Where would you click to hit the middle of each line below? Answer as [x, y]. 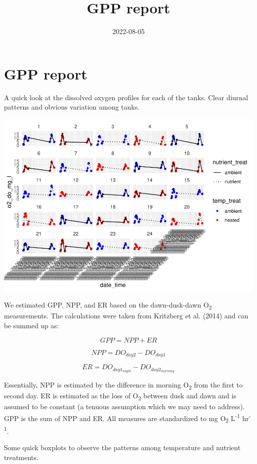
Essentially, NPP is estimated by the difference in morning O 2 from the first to [123, 386]
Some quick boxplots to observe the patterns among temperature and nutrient [122, 447]
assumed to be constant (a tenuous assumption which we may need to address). [125, 406]
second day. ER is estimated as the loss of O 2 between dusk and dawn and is [120, 396]
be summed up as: [31, 326]
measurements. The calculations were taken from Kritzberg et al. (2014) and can [126, 316]
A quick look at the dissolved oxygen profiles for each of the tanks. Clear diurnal [126, 97]
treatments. [21, 457]
